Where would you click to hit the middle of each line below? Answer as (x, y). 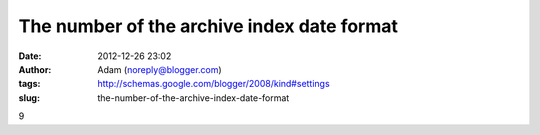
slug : (29, 97)
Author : (35, 69)
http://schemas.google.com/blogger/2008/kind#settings (213, 84)
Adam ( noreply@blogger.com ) (159, 69)
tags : (29, 84)
